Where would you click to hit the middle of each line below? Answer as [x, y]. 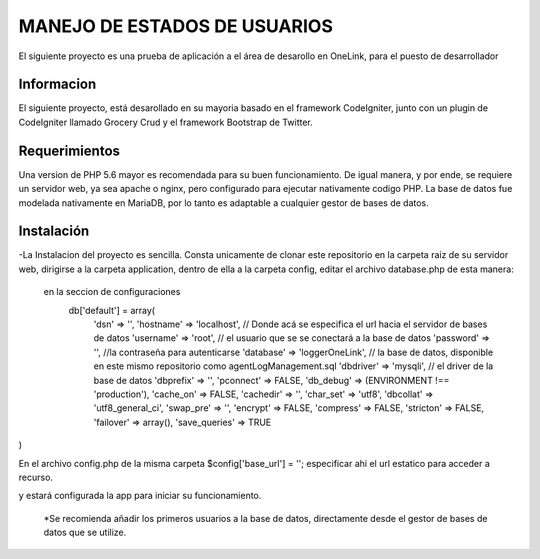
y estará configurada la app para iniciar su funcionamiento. [140, 496]
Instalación [54, 231]
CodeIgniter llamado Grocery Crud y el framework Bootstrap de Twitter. [166, 122]
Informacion [57, 84]
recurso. [36, 477]
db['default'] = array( [111, 310]
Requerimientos [69, 150]
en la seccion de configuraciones [112, 292]
